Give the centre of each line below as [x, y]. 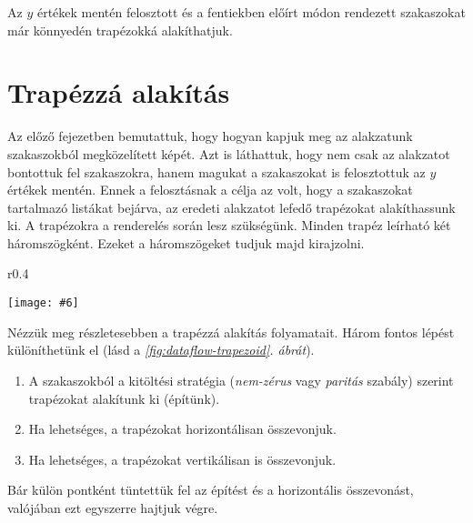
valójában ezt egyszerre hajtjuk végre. [113, 507]
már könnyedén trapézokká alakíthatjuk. [120, 30]
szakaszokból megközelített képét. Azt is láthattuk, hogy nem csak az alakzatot [229, 153]
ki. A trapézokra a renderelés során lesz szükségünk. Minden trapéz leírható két [229, 225]
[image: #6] [43, 303]
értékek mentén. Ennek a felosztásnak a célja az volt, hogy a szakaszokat [210, 190]
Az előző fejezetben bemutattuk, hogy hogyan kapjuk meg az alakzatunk [210, 136]
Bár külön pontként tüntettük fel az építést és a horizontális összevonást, [211, 490]
